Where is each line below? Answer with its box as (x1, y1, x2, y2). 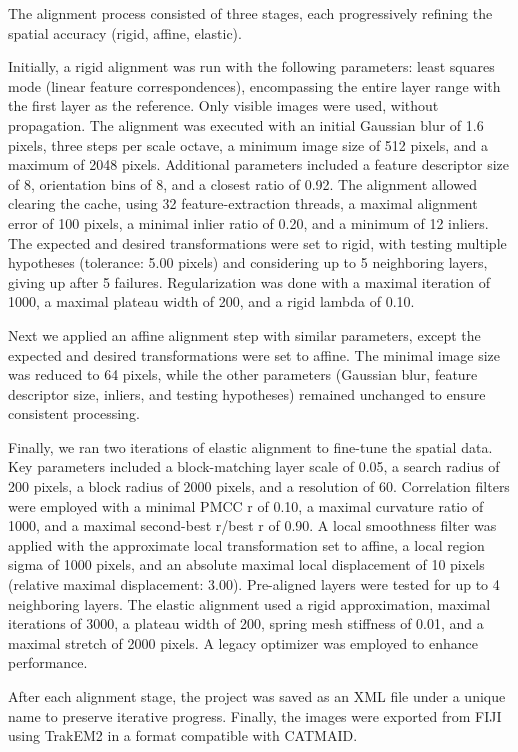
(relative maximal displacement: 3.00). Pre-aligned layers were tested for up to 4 (8, 574, 500, 595)
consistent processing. (8, 403, 140, 424)
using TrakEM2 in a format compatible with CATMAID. (8, 725, 358, 746)
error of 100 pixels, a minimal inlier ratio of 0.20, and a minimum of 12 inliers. (8, 212, 489, 233)
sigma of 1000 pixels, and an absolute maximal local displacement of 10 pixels (8, 554, 485, 575)
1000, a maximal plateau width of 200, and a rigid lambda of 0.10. (8, 291, 415, 312)
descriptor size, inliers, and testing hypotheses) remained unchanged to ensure (8, 383, 486, 404)
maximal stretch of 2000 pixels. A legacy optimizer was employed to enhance (8, 632, 479, 653)
